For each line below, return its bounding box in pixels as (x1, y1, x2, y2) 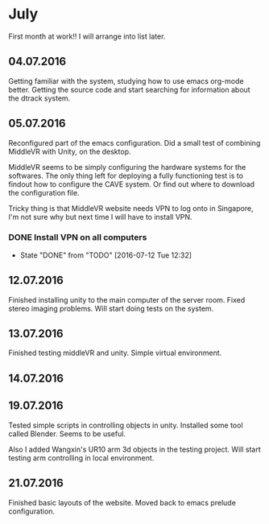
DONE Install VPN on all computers (8, 232, 147, 243)
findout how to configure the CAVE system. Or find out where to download (8, 179, 255, 189)
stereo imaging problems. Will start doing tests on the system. (8, 303, 214, 313)
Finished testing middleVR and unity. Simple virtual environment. (8, 348, 222, 358)
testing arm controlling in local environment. (8, 452, 155, 463)
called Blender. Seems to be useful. (8, 428, 126, 439)
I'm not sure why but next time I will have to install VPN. (8, 212, 192, 221)
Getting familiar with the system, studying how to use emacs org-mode (8, 76, 244, 85)
